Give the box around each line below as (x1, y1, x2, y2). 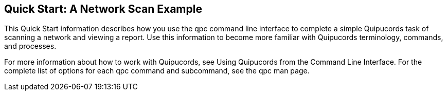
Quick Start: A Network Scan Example (4, 3, 202, 15)
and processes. (4, 42, 57, 51)
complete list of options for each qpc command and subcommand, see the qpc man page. (4, 66, 310, 75)
